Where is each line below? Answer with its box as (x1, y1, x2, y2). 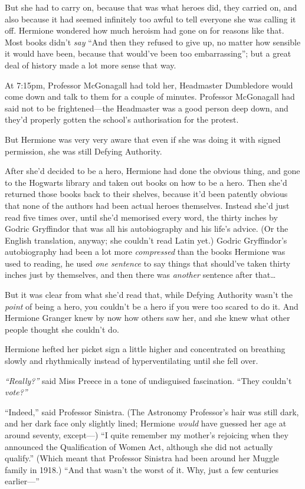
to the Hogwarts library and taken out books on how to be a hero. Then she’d (5, 176, 287, 188)
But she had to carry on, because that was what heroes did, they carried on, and (5, 1, 297, 13)
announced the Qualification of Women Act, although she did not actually (5, 440, 273, 452)
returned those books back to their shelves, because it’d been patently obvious (5, 188, 288, 200)
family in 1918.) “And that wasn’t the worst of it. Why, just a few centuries (5, 463, 278, 475)
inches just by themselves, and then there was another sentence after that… (5, 268, 276, 281)
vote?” (5, 386, 28, 398)
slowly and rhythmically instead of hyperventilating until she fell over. (5, 355, 258, 367)
